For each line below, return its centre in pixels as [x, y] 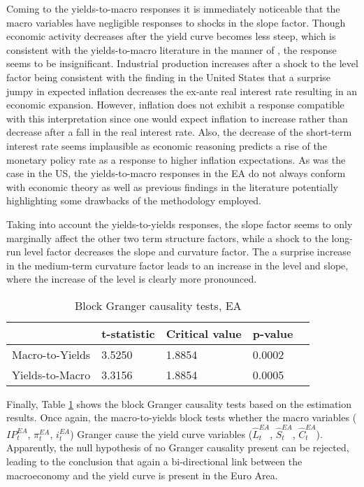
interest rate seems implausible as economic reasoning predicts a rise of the [167, 145]
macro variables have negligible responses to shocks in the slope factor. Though [176, 22]
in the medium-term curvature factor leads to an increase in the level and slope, [177, 265]
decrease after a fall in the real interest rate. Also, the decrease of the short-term [179, 132]
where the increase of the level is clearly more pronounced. [132, 279]
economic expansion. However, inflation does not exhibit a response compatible [175, 105]
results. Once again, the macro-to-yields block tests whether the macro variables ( [182, 417]
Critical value [204, 333]
